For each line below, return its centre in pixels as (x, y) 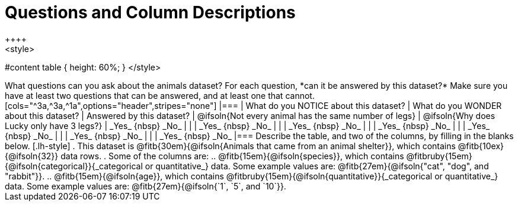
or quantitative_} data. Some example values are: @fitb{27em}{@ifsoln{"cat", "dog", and (317, 166)
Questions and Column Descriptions (150, 12)
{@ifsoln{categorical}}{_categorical (74, 166)
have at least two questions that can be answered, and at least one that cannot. (160, 95)
